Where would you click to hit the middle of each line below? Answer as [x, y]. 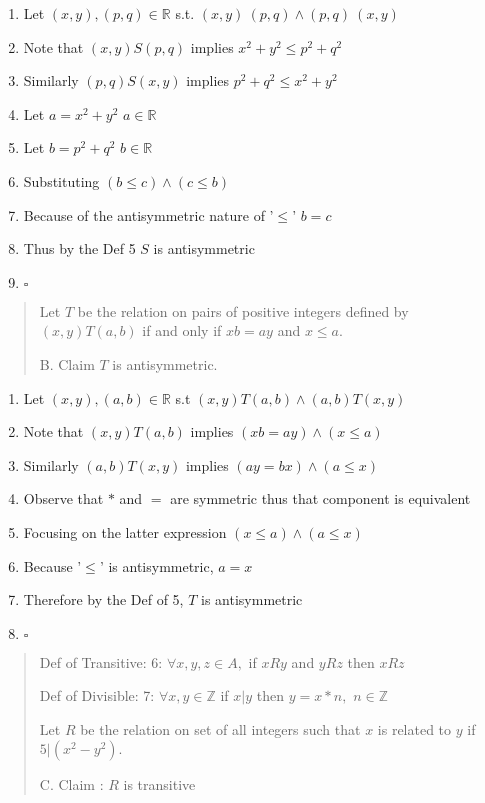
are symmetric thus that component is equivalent [320, 498]
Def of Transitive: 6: [101, 661]
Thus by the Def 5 [79, 248]
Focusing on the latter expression [125, 531]
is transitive [159, 784]
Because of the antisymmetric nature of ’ [148, 214]
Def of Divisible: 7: [97, 695]
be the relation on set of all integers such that [220, 728]
